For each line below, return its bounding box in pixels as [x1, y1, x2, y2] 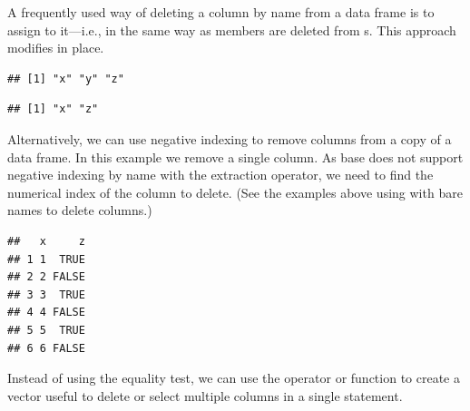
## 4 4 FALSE [7, 306, 85, 319]
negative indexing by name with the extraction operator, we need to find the [7, 165, 434, 184]
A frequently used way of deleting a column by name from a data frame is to [7, 3, 435, 21]
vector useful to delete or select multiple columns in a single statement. [7, 386, 403, 405]
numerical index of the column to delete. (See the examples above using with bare [7, 182, 463, 201]
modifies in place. [7, 38, 104, 57]
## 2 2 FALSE [7, 270, 85, 284]
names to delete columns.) [7, 201, 152, 220]
